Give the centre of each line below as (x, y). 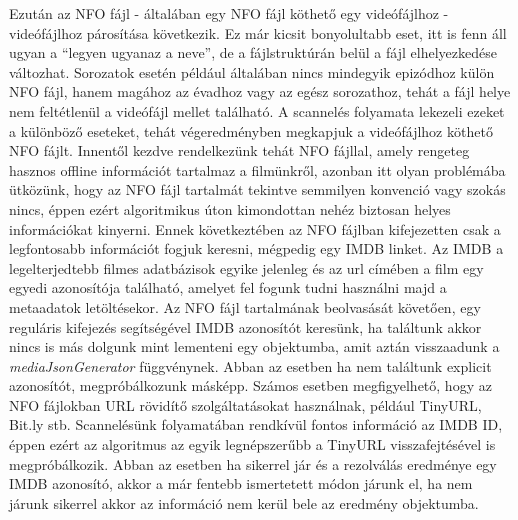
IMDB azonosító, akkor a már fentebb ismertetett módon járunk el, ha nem (241, 483)
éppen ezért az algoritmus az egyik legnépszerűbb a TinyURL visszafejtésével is (252, 444)
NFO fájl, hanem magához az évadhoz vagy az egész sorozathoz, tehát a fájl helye (260, 91)
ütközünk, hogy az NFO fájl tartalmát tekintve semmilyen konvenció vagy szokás (257, 189)
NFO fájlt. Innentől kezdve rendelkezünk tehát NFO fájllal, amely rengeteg (239, 150)
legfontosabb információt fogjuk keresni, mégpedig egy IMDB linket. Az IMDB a (256, 248)
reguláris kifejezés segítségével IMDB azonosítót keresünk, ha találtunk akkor (245, 326)
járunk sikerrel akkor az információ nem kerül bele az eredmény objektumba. (244, 502)
